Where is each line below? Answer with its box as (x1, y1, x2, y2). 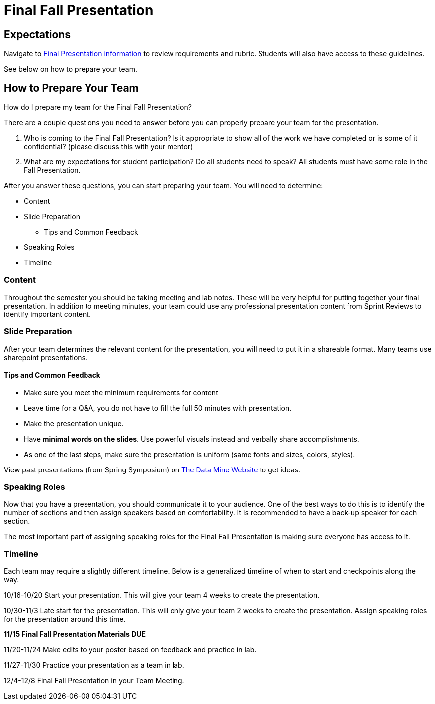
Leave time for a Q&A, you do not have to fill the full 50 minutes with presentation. (24, 403, 292, 412)
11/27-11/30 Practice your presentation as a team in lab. (4, 661, 184, 670)
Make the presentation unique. (24, 419, 124, 428)
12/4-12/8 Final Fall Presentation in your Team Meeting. (4, 676, 184, 685)
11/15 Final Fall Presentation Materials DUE (4, 630, 146, 639)
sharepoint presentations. (4, 353, 88, 362)
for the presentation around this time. (4, 615, 126, 624)
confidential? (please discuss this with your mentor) (24, 142, 193, 151)
